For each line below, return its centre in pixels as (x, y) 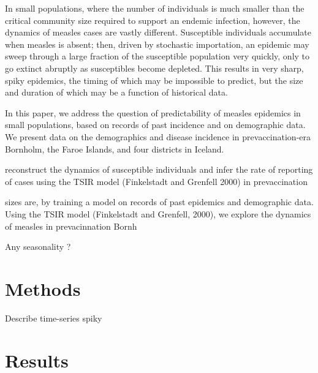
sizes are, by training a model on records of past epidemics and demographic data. (159, 202)
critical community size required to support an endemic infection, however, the (153, 20)
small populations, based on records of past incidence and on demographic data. (155, 125)
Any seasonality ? (38, 247)
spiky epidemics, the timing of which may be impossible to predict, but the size (154, 80)
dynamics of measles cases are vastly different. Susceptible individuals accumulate (158, 32)
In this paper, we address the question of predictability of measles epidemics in (153, 112)
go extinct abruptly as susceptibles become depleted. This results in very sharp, (154, 68)
